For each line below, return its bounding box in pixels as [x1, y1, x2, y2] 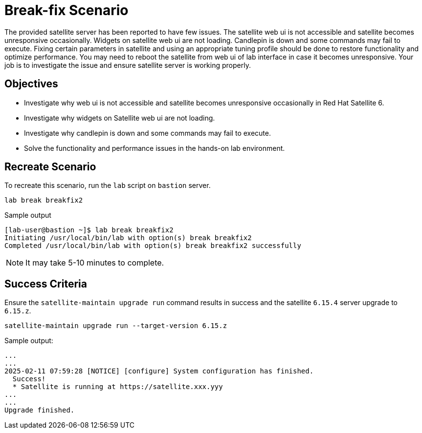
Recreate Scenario [4, 161, 96, 173]
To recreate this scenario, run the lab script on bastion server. [4, 181, 211, 190]
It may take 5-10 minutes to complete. [25, 258, 164, 268]
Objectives [4, 78, 58, 90]
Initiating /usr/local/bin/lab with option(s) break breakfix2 [4, 234, 252, 242]
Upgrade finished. [4, 406, 75, 414]
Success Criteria [4, 277, 87, 290]
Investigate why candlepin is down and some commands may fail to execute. [24, 128, 271, 137]
